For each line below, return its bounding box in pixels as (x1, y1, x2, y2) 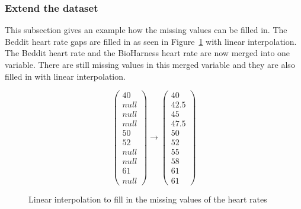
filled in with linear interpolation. (5, 70, 126, 82)
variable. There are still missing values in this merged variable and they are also (5, 58, 295, 70)
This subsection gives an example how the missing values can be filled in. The (5, 24, 287, 36)
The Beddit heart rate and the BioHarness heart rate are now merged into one (5, 47, 290, 59)
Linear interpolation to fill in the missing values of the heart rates (28, 192, 267, 205)
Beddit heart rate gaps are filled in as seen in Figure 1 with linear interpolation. (5, 35, 297, 47)
